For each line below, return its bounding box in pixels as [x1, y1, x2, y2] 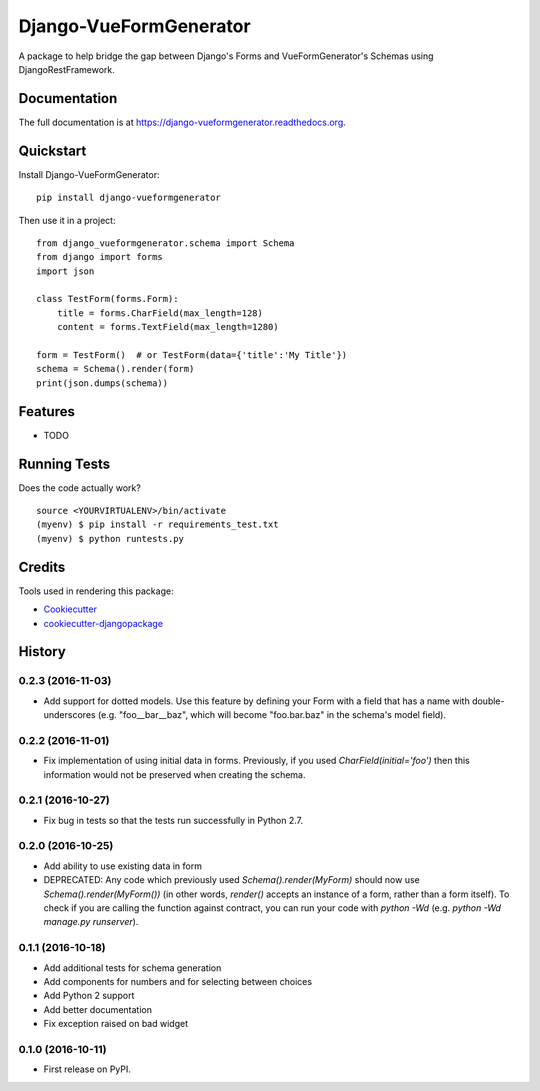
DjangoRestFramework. [18, 63, 115, 75]
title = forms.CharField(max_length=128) [56, 307, 264, 319]
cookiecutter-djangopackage [43, 617, 164, 629]
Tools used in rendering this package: [18, 585, 174, 597]
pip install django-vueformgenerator [36, 192, 222, 204]
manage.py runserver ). [43, 916, 139, 928]
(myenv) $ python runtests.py [36, 533, 185, 544]
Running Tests [18, 455, 110, 472]
